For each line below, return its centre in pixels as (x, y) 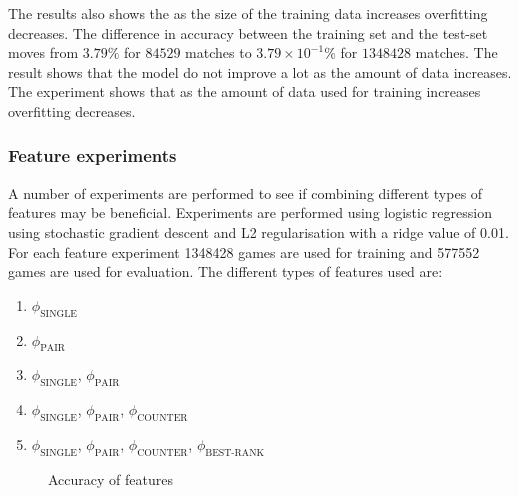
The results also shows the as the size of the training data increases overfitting (248, 13)
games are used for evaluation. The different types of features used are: (225, 271)
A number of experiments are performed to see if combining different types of (245, 192)
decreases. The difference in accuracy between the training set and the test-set (248, 32)
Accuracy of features (110, 478)
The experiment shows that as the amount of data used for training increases (244, 91)
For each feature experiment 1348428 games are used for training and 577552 (244, 251)
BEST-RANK (235, 452)
